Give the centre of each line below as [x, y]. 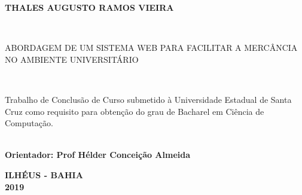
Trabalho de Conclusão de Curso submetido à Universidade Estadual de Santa [148, 99]
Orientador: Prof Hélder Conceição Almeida [98, 155]
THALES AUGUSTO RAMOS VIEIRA [89, 7]
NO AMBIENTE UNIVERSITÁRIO [72, 59]
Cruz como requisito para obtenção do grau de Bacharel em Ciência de [135, 111]
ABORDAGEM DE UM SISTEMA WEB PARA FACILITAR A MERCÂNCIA [151, 48]
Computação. [29, 123]
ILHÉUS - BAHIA [44, 174]
